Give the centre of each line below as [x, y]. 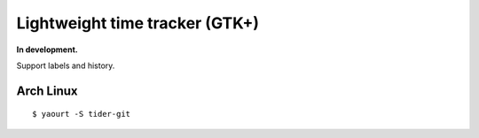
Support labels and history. [66, 65]
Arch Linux [47, 91]
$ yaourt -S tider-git [82, 114]
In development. [47, 50]
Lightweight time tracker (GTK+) [138, 23]
